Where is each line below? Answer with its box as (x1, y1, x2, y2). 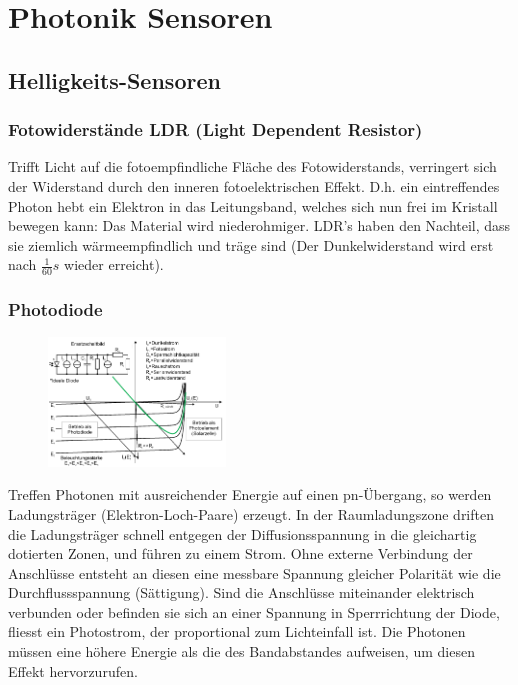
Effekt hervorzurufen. (8, 660, 138, 681)
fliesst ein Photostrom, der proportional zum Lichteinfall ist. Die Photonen (8, 621, 466, 642)
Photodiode (8, 297, 103, 322)
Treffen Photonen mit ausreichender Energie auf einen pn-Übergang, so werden (8, 484, 492, 505)
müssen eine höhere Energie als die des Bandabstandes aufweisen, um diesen (8, 641, 475, 662)
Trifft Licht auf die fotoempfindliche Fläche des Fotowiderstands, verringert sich (8, 156, 497, 177)
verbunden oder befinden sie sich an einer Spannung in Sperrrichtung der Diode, (8, 601, 500, 622)
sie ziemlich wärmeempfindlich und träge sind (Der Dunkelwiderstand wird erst (8, 234, 494, 255)
